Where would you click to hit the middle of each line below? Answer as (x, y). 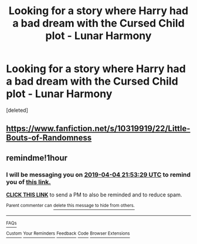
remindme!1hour (37, 158)
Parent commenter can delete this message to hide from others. (70, 206)
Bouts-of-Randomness (49, 138)
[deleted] (17, 110)
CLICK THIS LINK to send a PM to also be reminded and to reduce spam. (94, 195)
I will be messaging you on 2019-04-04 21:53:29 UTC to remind (98, 175)
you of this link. (28, 182)
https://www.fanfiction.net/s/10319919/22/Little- (98, 128)
